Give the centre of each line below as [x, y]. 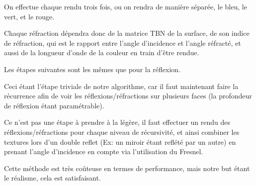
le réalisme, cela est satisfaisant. [52, 178]
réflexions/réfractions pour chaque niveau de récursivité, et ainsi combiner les [122, 132]
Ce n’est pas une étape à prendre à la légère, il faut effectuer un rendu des [117, 122]
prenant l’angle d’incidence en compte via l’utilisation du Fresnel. [104, 151]
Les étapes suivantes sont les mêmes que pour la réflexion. [92, 69]
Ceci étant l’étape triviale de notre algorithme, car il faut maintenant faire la [121, 86]
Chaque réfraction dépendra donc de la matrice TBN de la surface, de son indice [127, 33]
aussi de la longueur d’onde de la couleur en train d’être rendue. [102, 52]
